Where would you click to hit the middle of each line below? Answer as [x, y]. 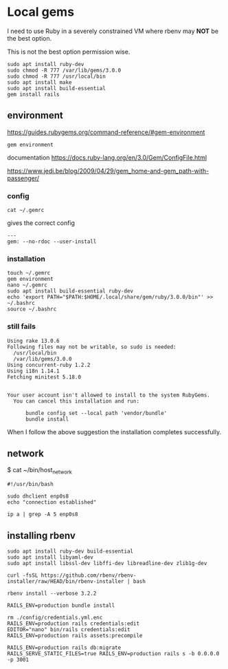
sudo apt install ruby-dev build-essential [70, 551]
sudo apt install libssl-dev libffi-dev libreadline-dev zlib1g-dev [107, 564]
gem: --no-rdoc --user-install [52, 242]
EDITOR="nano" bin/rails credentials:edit [69, 630]
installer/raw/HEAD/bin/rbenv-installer [66, 582]
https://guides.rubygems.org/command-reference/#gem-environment [106, 132]
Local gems [41, 12]
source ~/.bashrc [32, 309]
